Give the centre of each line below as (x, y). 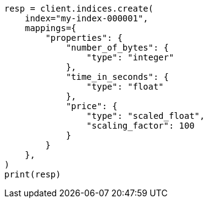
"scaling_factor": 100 (140, 126)
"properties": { (84, 38)
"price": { (92, 106)
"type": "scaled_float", (145, 116)
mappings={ (51, 28)
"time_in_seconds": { (117, 77)
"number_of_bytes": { (117, 48)
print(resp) (33, 174)
